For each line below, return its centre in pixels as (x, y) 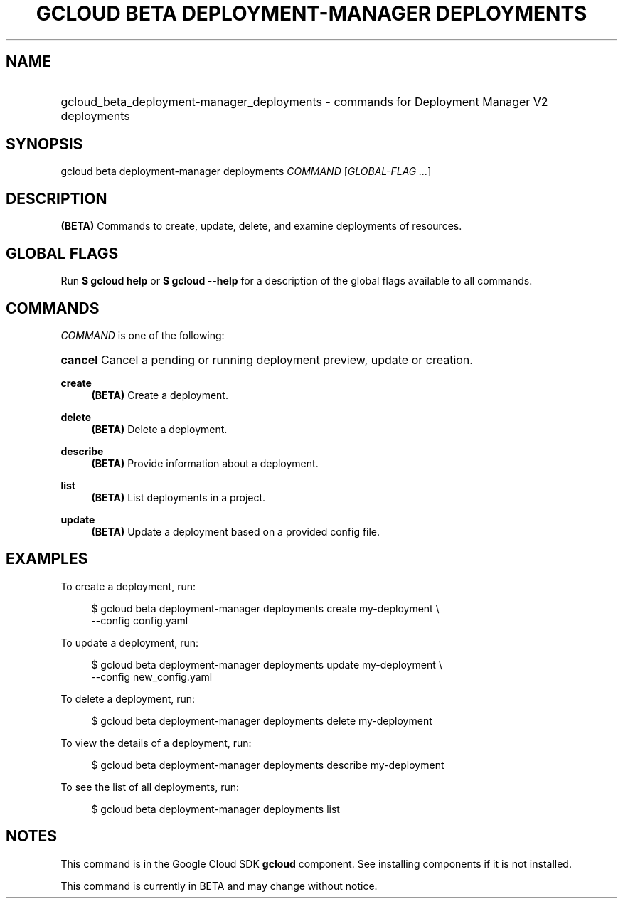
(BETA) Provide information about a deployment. (205, 463)
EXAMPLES (47, 559)
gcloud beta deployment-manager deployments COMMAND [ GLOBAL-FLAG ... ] (246, 171)
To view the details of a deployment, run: (156, 743)
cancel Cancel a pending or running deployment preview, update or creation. (267, 360)
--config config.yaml (140, 620)
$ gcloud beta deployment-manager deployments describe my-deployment (268, 765)
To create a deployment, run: (128, 586)
